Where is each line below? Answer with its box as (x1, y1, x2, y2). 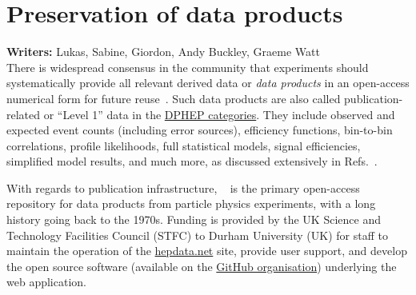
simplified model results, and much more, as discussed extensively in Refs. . (6, 153, 378, 169)
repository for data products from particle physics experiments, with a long (6, 195, 376, 212)
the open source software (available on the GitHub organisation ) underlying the (6, 257, 397, 274)
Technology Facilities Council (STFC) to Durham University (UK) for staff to (6, 226, 388, 243)
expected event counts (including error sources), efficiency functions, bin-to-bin (6, 122, 393, 138)
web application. (6, 273, 86, 290)
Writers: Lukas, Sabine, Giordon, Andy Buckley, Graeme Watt (6, 43, 320, 60)
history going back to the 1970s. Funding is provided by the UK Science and (6, 211, 381, 228)
